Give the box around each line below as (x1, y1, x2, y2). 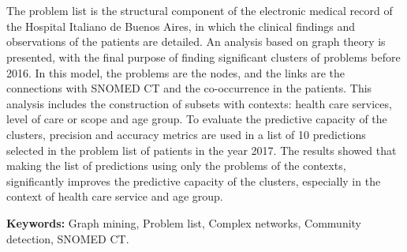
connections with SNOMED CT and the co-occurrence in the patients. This (6, 80, 372, 96)
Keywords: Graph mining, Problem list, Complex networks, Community (6, 214, 361, 231)
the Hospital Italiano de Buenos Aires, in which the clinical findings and (6, 17, 355, 34)
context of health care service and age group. (6, 188, 223, 205)
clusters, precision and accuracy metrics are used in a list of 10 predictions (6, 126, 366, 142)
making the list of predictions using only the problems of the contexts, (6, 157, 346, 174)
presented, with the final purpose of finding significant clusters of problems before (6, 48, 401, 65)
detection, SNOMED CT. (6, 230, 129, 246)
